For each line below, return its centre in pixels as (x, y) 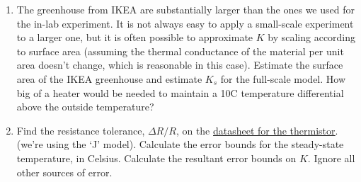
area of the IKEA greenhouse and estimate (109, 78)
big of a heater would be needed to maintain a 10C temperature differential (180, 92)
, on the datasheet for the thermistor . (257, 130)
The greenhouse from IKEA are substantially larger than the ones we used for (185, 9)
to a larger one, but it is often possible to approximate (135, 37)
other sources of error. (64, 172)
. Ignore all (331, 158)
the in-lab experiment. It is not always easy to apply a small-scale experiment (185, 23)
